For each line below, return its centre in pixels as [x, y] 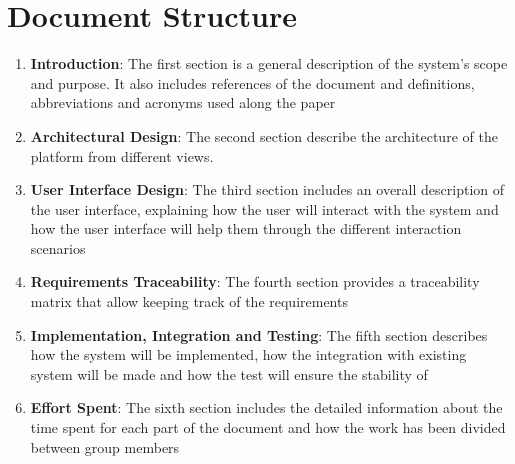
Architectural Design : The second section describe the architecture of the [264, 135]
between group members [105, 446]
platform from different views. [122, 155]
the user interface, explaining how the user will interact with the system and [264, 208]
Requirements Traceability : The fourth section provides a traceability [255, 281]
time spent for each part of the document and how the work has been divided [268, 427]
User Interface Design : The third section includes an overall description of [267, 189]
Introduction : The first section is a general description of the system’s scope [269, 63]
